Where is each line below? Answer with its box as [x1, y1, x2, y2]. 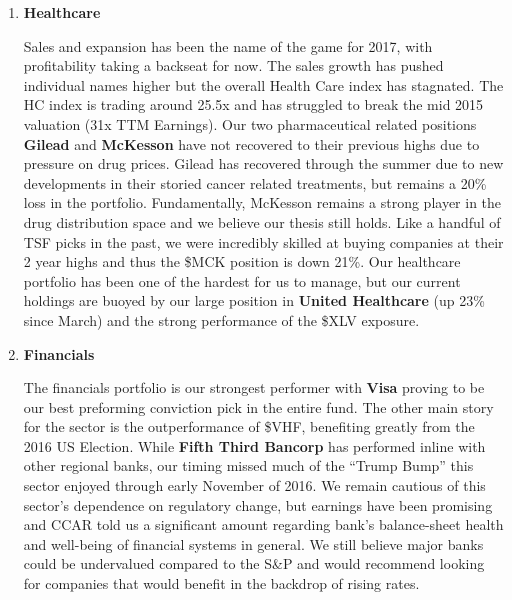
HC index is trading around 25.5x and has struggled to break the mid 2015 [23, 94, 484, 115]
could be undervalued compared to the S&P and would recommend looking [23, 553, 485, 574]
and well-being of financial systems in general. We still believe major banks [23, 533, 484, 554]
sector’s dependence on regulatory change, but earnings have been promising [23, 494, 493, 515]
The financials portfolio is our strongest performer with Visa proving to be [23, 377, 485, 398]
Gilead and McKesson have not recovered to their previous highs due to [23, 133, 480, 154]
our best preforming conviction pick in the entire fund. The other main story [23, 396, 494, 417]
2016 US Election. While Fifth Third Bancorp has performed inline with [23, 435, 486, 456]
